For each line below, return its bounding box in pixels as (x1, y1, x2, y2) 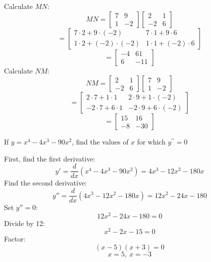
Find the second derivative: (4, 177, 87, 188)
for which (137, 136, 166, 147)
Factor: (4, 233, 26, 244)
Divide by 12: (4, 217, 45, 228)
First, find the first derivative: (4, 153, 95, 163)
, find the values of (71, 136, 129, 147)
